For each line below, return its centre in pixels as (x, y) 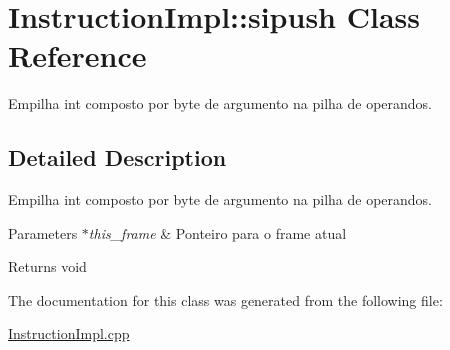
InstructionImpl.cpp (69, 333)
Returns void (47, 266)
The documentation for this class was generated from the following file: (225, 299)
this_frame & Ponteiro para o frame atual (217, 232)
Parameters (43, 232)
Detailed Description (117, 157)
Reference (77, 55)
